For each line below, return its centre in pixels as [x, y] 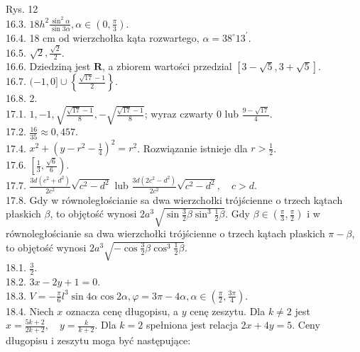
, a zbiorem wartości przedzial [167, 66]
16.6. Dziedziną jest [48, 66]
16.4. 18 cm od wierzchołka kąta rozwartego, [103, 37]
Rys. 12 [22, 8]
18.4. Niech [30, 311]
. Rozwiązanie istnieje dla [192, 148]
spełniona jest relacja [192, 325]
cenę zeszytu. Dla [228, 311]
